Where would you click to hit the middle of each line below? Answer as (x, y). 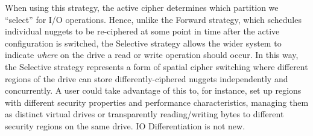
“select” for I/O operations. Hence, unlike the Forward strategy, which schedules (153, 19)
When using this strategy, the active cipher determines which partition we (142, 7)
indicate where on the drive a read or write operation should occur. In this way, (152, 55)
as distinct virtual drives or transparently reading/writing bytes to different (144, 114)
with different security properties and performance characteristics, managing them (157, 102)
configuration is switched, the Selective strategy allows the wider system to (143, 43)
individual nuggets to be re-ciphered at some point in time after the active (142, 31)
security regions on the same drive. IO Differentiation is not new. (125, 125)
